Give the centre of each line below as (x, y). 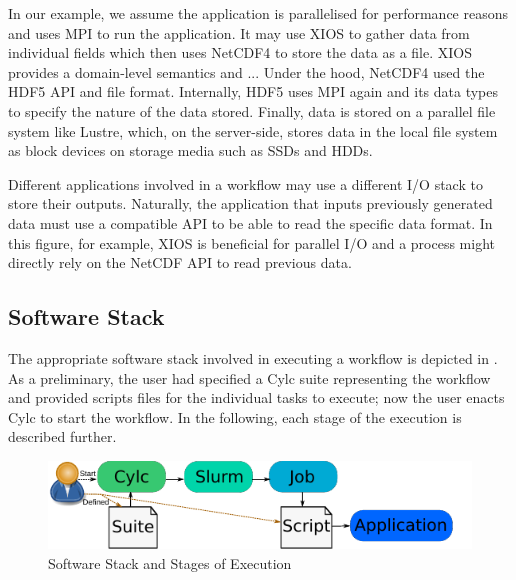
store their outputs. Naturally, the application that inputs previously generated (250, 203)
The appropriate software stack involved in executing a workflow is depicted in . (253, 357)
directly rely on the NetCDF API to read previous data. (180, 262)
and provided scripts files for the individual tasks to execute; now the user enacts (256, 397)
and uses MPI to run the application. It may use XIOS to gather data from (239, 32)
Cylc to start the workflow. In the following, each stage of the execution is (235, 416)
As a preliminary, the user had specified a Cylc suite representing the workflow (249, 377)
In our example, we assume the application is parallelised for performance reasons (258, 13)
